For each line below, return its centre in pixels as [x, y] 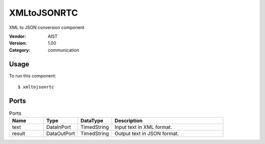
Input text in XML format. [143, 127]
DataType [92, 121]
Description [129, 121]
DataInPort [59, 127]
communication [64, 50]
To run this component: [33, 75]
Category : [20, 50]
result [19, 134]
